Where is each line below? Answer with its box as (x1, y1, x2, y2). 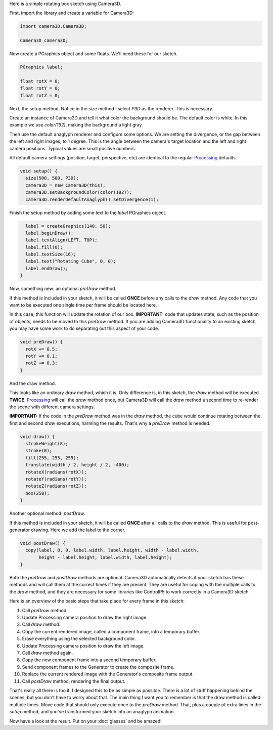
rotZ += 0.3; (25, 360, 58, 366)
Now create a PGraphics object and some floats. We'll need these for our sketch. (9, 51, 178, 57)
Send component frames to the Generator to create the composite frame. (22, 664, 174, 670)
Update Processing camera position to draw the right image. (22, 615, 148, 621)
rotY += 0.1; (25, 353, 58, 359)
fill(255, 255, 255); (25, 455, 79, 460)
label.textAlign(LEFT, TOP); (25, 237, 98, 243)
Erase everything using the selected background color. (22, 635, 136, 642)
